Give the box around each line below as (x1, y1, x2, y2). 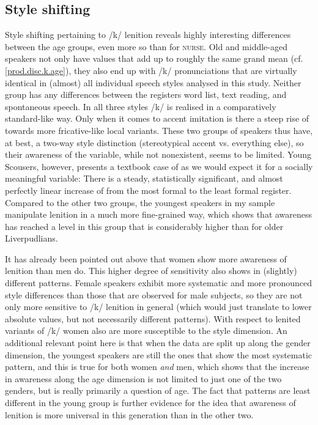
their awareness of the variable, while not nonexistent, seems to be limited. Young (5, 148, 311, 161)
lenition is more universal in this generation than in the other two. (5, 408, 254, 421)
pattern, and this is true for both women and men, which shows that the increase (5, 360, 309, 373)
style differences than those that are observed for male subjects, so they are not (5, 288, 303, 301)
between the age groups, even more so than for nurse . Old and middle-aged (5, 40, 287, 53)
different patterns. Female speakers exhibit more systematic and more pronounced (5, 276, 312, 289)
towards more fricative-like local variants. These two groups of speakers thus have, (5, 124, 313, 136)
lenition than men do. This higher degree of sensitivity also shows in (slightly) (5, 264, 297, 277)
